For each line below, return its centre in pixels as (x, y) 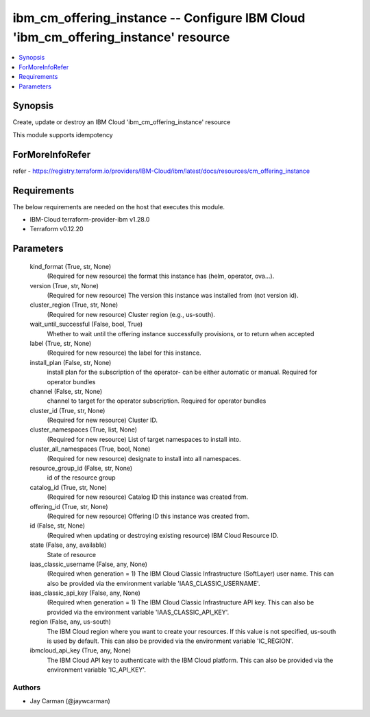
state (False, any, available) (68, 545)
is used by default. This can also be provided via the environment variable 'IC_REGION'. (170, 641)
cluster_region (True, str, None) (74, 305)
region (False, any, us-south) (70, 622)
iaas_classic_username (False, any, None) (88, 564)
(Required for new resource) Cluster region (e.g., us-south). (131, 314)
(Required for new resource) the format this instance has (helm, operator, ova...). (161, 276)
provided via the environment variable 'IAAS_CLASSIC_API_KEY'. (138, 612)
